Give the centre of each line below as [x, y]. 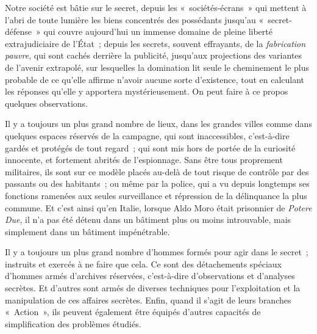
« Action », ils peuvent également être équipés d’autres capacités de [133, 312]
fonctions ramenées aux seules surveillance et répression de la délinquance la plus [156, 195]
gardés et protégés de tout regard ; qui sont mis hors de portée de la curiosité [150, 147]
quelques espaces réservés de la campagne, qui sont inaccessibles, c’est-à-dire [147, 135]
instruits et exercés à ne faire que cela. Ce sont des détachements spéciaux [144, 263]
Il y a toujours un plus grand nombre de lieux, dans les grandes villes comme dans [158, 124]
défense [19, 31]
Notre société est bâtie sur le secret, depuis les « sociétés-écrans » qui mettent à [156, 7]
